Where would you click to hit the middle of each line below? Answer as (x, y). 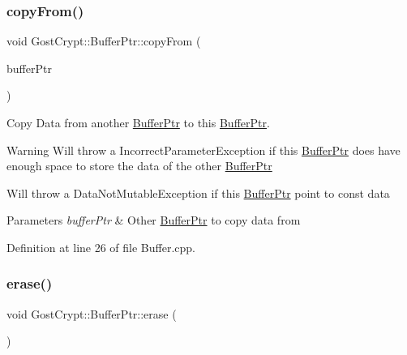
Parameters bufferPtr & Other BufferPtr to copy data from (154, 220)
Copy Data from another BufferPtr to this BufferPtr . (138, 122)
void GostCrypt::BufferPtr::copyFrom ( (104, 41)
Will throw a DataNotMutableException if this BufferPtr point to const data (198, 192)
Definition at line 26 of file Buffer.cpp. (101, 247)
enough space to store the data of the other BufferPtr (139, 166)
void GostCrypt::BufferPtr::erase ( (92, 313)
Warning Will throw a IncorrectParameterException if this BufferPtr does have (203, 150)
